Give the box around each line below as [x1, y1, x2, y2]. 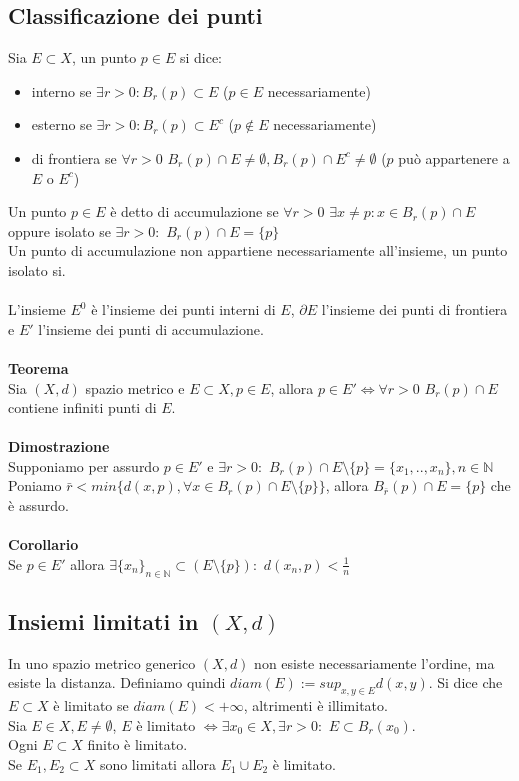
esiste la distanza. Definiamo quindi [8, 672, 226, 693]
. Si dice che [428, 672, 503, 693]
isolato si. [8, 259, 66, 280]
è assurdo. [8, 495, 69, 516]
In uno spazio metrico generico [8, 652, 196, 673]
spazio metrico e [85, 377, 185, 398]
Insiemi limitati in [8, 606, 199, 637]
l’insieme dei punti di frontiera [321, 299, 508, 320]
